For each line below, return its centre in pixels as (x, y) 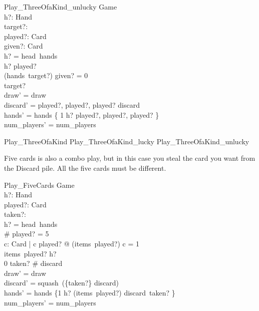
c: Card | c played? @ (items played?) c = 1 (72, 244)
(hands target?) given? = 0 (46, 75)
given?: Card (24, 46)
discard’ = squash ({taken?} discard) (62, 283)
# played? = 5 (27, 234)
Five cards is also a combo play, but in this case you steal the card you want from (130, 158)
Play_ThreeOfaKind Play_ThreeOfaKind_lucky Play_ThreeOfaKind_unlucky (127, 141)
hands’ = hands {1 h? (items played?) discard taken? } (90, 293)
